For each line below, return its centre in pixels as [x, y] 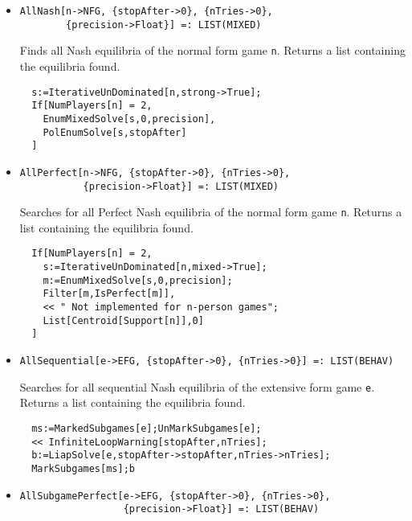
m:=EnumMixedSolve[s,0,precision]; [138, 280]
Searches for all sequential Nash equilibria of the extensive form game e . [197, 386]
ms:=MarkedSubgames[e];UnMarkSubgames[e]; [147, 428]
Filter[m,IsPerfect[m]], [109, 294]
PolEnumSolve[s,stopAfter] [115, 132]
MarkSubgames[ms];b [83, 468]
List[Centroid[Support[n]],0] [123, 320]
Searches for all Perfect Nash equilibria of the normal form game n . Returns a [211, 212]
